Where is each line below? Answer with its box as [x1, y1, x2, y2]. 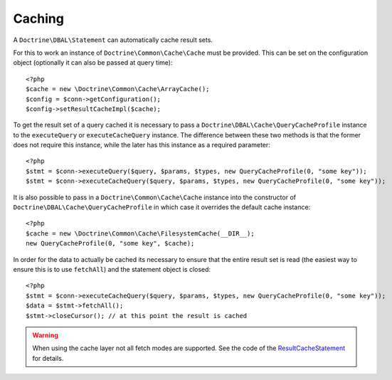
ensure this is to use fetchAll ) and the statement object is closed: [13, 265, 211, 273]
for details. [32, 354, 64, 362]
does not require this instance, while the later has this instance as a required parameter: [13, 141, 270, 149]
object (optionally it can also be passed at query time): [13, 58, 173, 67]
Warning [32, 331, 58, 339]
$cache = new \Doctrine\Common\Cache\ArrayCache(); [26, 85, 210, 93]
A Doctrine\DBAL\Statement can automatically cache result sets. [13, 36, 213, 44]
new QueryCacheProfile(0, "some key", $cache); [26, 239, 195, 248]
